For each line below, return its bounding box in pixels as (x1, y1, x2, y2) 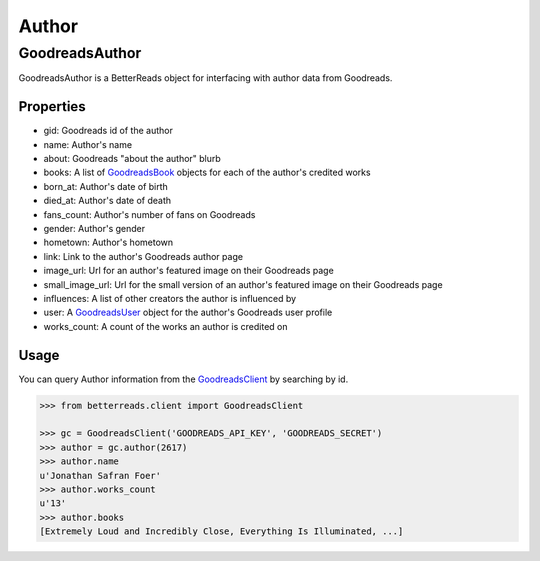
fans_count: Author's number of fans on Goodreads (43, 208, 256, 220)
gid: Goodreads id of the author (43, 125, 174, 137)
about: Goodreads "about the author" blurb (43, 153, 222, 165)
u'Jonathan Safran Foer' (39, 470, 162, 481)
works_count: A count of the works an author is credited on (43, 320, 288, 332)
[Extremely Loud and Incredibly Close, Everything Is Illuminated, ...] (39, 526, 404, 537)
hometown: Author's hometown (43, 236, 174, 249)
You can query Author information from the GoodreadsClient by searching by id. (18, 373, 349, 385)
